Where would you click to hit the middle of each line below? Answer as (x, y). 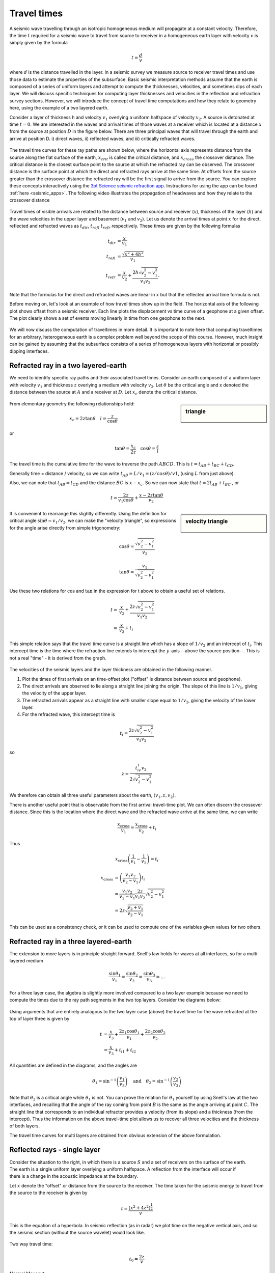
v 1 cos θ (126, 501)
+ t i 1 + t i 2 (125, 1050)
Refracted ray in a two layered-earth (68, 366)
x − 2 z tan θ (151, 495)
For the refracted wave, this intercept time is (68, 714)
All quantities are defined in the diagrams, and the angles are (73, 1066)
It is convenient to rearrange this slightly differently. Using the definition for (88, 513)
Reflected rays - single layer (55, 1150)
